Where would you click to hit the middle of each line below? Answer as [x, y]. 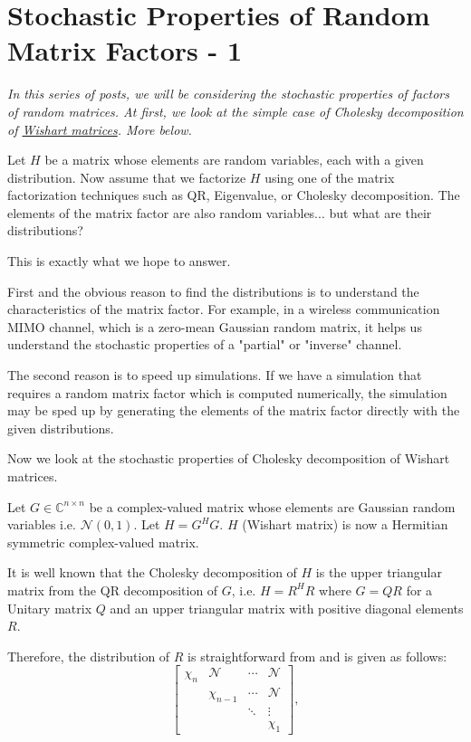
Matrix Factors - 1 [125, 50]
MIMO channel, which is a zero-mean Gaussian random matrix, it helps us [215, 326]
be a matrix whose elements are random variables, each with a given [234, 160]
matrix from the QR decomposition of [113, 590]
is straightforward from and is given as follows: [317, 656]
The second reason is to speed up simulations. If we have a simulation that [215, 375]
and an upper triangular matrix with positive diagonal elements [287, 608]
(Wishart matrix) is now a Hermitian [345, 524]
